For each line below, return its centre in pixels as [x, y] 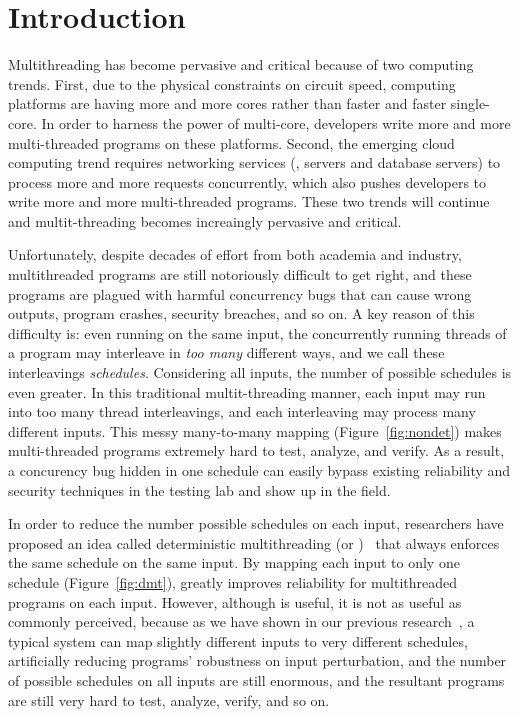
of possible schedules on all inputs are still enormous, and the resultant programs [256, 679]
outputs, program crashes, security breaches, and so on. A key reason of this [241, 313]
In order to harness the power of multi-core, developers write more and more [276, 122]
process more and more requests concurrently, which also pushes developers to [247, 181]
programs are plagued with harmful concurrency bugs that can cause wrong [240, 293]
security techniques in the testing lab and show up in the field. [199, 489]
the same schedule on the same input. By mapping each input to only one [234, 562]
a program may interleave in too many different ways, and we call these [226, 352]
